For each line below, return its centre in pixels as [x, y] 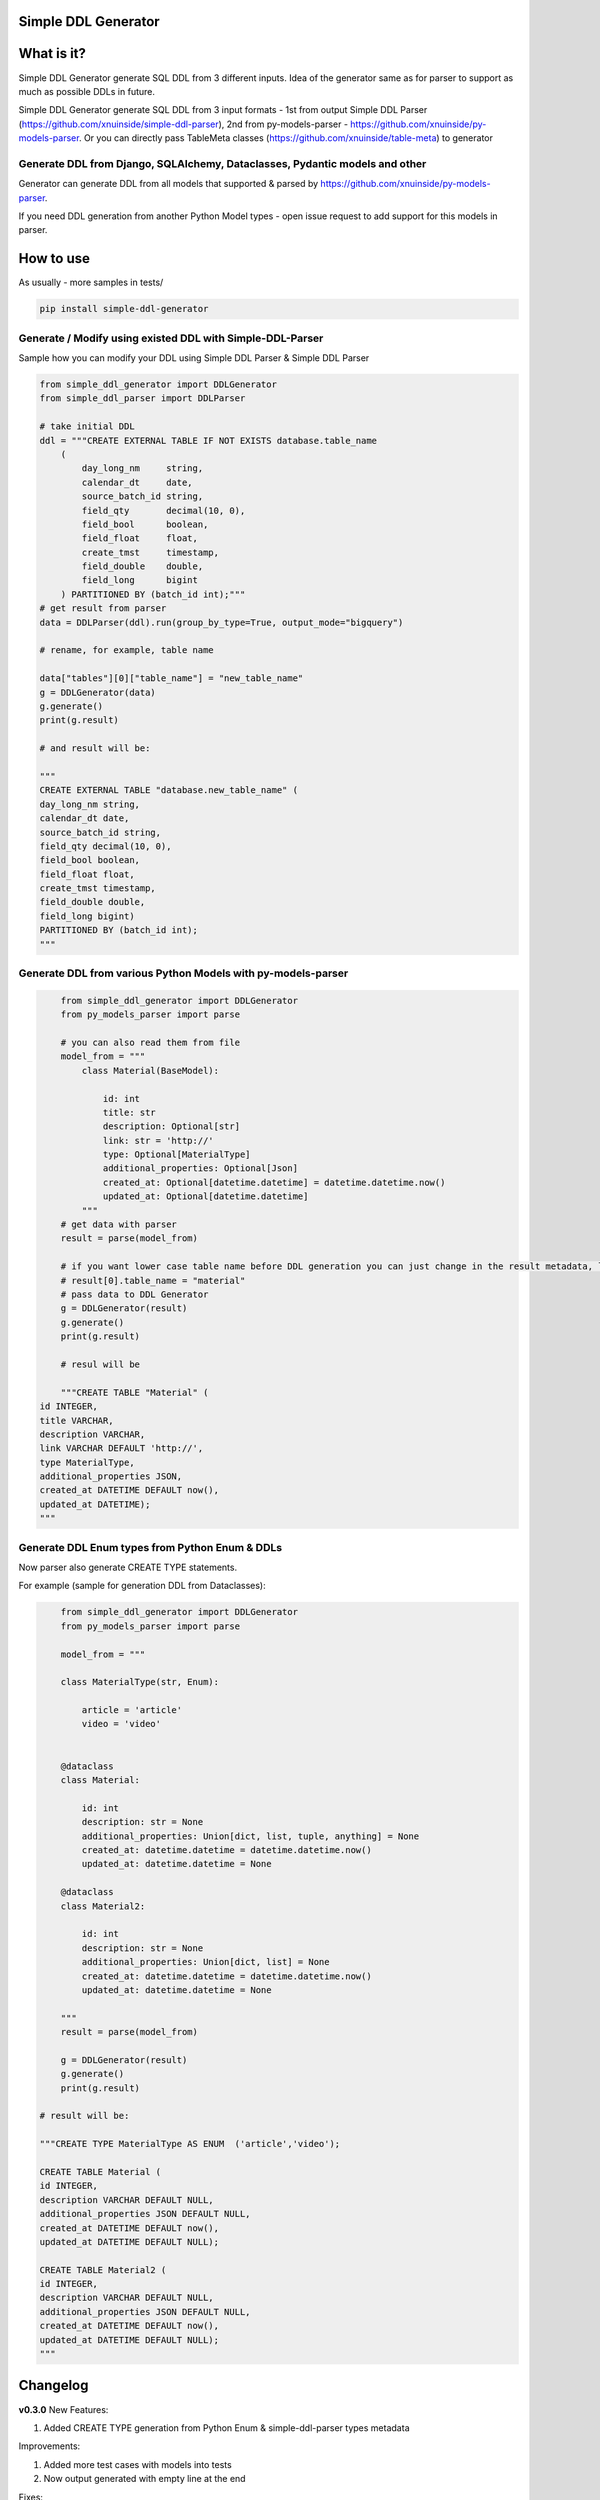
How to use [54, 258]
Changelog [53, 2385]
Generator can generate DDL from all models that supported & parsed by [168, 184]
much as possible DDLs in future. [86, 91]
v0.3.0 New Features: [63, 2409]
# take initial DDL [87, 426]
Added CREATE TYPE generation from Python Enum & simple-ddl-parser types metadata [226, 2427]
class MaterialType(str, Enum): [140, 1682]
